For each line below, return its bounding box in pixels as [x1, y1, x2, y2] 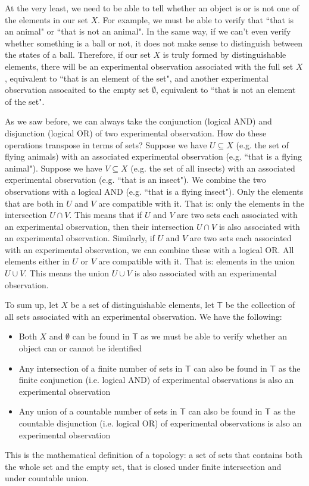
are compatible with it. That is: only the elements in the [98, 197, 304, 209]
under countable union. [5, 472, 89, 484]
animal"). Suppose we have [5, 161, 102, 174]
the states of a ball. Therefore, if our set [5, 48, 151, 61]
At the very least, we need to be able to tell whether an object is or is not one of [5, 2, 299, 14]
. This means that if [69, 208, 142, 221]
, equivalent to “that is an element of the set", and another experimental [5, 71, 269, 84]
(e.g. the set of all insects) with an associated [130, 161, 295, 174]
